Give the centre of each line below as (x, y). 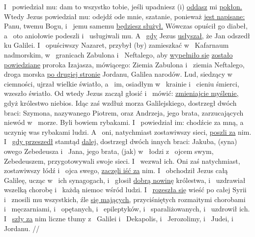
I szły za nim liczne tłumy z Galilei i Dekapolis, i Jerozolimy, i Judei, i (119, 219)
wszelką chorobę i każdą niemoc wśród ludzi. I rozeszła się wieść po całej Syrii (125, 190)
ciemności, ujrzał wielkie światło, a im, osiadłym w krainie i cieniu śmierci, (122, 83)
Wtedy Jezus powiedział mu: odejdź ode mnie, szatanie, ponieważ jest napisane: (125, 16)
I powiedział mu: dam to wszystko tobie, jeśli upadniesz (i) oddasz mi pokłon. (123, 6)
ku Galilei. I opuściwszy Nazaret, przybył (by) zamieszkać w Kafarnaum (116, 45)
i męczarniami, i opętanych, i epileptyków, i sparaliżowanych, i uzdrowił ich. (127, 209)
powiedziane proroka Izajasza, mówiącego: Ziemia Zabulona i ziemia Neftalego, (124, 64)
